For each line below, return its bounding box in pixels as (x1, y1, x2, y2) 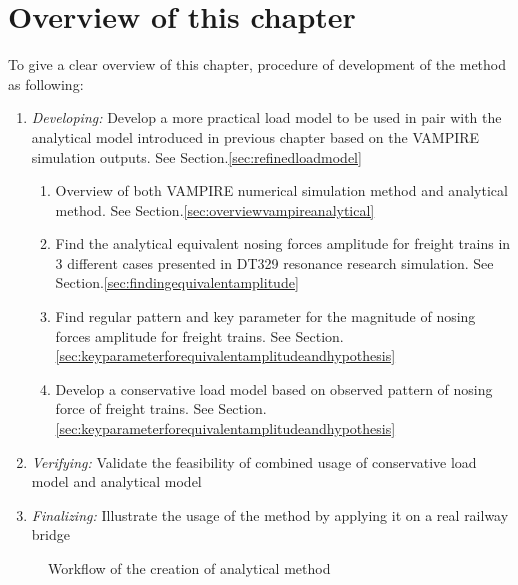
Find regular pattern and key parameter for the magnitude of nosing (55, 306, 476, 327)
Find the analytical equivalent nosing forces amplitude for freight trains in (55, 233, 511, 254)
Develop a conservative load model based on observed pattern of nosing (55, 378, 493, 399)
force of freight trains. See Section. (55, 398, 267, 419)
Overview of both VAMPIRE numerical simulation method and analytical (55, 180, 508, 201)
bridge (31, 524, 70, 545)
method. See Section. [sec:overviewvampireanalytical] (55, 199, 375, 220)
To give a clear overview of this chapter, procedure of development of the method (8, 54, 507, 75)
